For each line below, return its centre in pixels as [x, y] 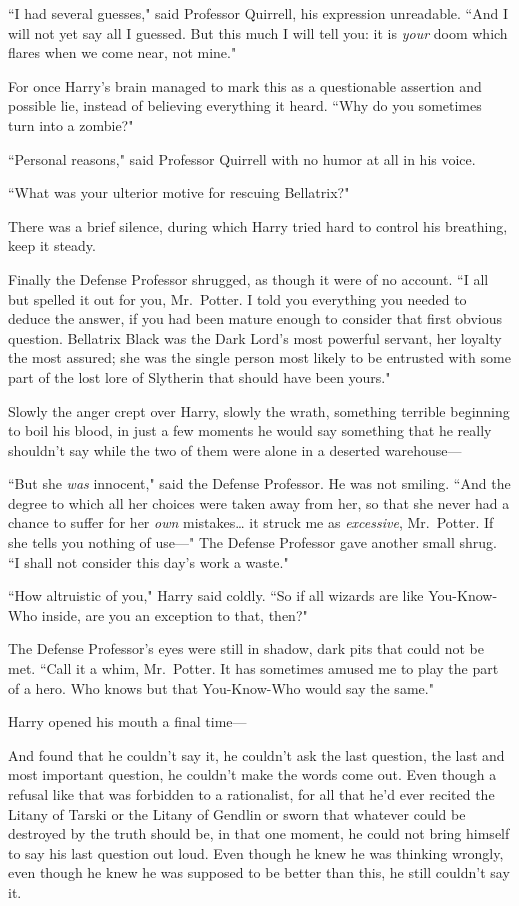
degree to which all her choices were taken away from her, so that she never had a [259, 502]
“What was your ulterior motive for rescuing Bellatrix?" [179, 192]
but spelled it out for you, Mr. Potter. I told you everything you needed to [237, 298]
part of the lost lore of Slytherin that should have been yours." [199, 376]
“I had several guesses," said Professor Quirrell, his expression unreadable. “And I [258, 13]
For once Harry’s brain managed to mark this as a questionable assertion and [245, 85]
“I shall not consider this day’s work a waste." [148, 561]
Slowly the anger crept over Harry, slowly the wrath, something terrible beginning [259, 410]
